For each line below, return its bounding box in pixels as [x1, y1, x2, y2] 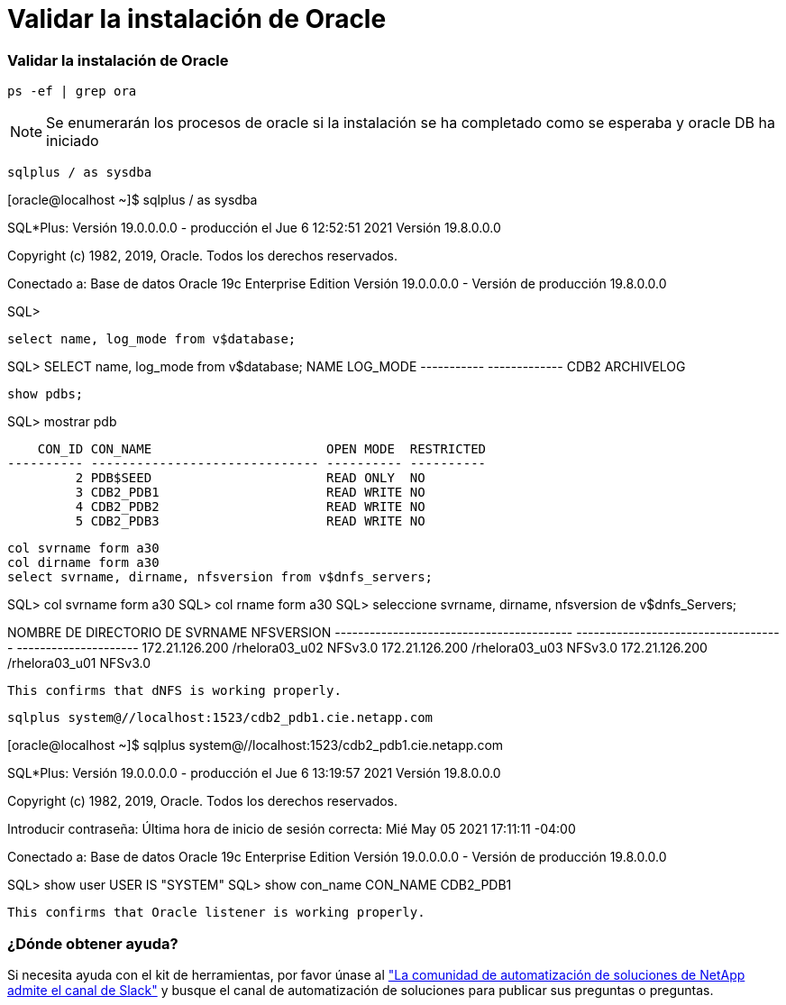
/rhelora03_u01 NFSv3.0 [7, 655, 151, 672]
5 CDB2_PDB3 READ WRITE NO [75, 514, 425, 529]
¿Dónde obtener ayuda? [7, 934, 178, 953]
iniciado [46, 132, 99, 151]
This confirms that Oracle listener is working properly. [7, 905, 425, 920]
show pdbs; [7, 387, 84, 402]
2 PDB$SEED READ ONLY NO [75, 471, 425, 486]
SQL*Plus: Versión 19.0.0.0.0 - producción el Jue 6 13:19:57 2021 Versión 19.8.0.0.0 [7, 765, 501, 781]
